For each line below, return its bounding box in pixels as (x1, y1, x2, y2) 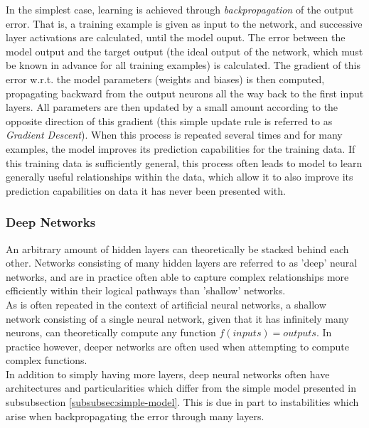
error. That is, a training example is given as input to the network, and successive (6, 16, 363, 31)
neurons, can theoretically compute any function (6, 325, 216, 340)
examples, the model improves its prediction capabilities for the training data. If (6, 141, 355, 156)
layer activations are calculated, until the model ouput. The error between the (6, 30, 346, 45)
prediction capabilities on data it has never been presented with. (6, 183, 286, 198)
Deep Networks (6, 213, 96, 231)
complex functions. (6, 353, 87, 368)
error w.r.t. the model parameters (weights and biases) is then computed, (6, 71, 325, 86)
